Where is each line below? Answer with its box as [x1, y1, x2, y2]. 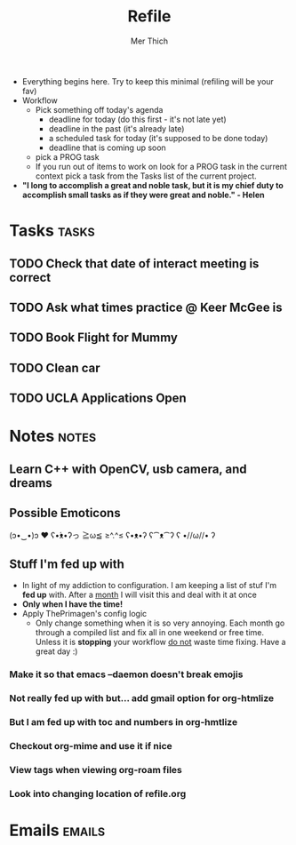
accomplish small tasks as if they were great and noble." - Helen [21, 189, 265, 200]
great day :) [35, 646, 78, 657]
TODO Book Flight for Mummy [9, 331, 178, 346]
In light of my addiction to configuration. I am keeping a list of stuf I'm [21, 580, 277, 591]
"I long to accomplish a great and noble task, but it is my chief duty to [21, 179, 284, 190]
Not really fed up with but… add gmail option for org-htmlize [9, 692, 275, 705]
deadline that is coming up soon [48, 142, 166, 153]
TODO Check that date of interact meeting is [9, 256, 260, 271]
